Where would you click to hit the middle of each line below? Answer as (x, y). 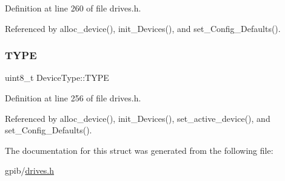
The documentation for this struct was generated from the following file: (139, 150)
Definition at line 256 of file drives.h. (73, 98)
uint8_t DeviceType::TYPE (57, 78)
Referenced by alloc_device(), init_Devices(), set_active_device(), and (138, 118)
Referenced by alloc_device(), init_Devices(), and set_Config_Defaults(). (143, 28)
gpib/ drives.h (30, 170)
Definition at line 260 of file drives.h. (73, 8)
